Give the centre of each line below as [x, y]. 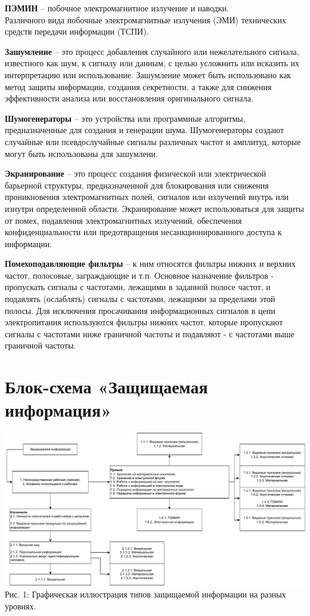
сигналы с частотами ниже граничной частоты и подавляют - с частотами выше [150, 333]
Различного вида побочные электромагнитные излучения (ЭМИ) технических [145, 19]
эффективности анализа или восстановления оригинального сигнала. [129, 98]
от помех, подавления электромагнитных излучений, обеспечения [123, 220]
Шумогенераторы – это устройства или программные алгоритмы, [125, 118]
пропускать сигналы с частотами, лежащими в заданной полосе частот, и [138, 287]
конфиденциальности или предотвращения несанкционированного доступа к [143, 232]
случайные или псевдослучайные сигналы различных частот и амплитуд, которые [153, 141]
